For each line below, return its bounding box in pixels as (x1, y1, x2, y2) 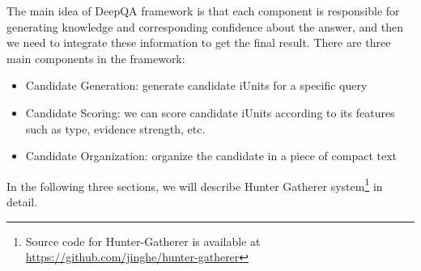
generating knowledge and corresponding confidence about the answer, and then (6, 18, 403, 35)
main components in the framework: (6, 49, 185, 66)
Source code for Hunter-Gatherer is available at (25, 232, 261, 249)
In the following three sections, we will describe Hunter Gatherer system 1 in (6, 175, 383, 194)
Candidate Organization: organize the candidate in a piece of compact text (25, 147, 397, 164)
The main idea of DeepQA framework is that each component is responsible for (6, 2, 400, 19)
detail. (6, 193, 38, 210)
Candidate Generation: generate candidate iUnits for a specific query (25, 77, 368, 94)
